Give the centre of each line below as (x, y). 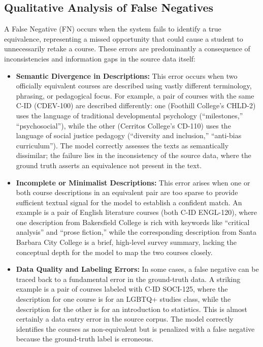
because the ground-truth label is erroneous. (85, 339)
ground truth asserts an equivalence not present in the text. (109, 165)
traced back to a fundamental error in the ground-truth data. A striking (128, 279)
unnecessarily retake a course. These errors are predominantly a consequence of (127, 49)
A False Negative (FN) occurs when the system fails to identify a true (113, 29)
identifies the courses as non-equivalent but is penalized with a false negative (135, 328)
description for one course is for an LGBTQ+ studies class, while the (123, 299)
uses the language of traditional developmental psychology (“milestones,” (129, 115)
